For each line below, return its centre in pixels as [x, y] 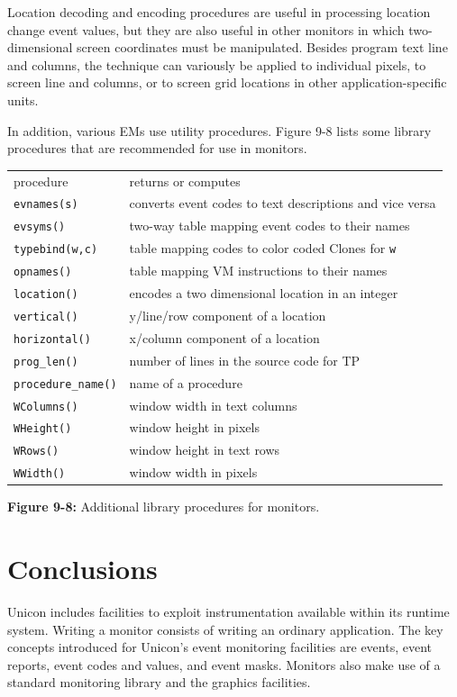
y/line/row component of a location [228, 315]
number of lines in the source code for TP [245, 360]
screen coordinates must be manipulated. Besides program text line [262, 47]
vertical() [46, 317]
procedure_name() [65, 384]
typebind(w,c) [56, 250]
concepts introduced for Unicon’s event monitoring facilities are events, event [220, 647]
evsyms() [40, 227]
